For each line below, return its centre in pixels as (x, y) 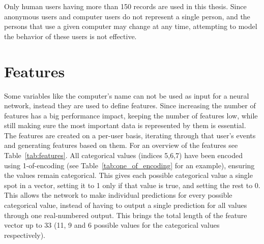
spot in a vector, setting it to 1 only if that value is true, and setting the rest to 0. (132, 185)
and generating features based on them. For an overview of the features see (121, 145)
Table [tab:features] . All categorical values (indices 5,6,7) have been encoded (123, 155)
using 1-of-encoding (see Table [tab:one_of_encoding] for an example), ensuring (129, 165)
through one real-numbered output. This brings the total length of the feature (126, 215)
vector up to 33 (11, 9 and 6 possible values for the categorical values (112, 225)
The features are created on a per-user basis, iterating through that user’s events (130, 135)
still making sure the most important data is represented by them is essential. (125, 125)
